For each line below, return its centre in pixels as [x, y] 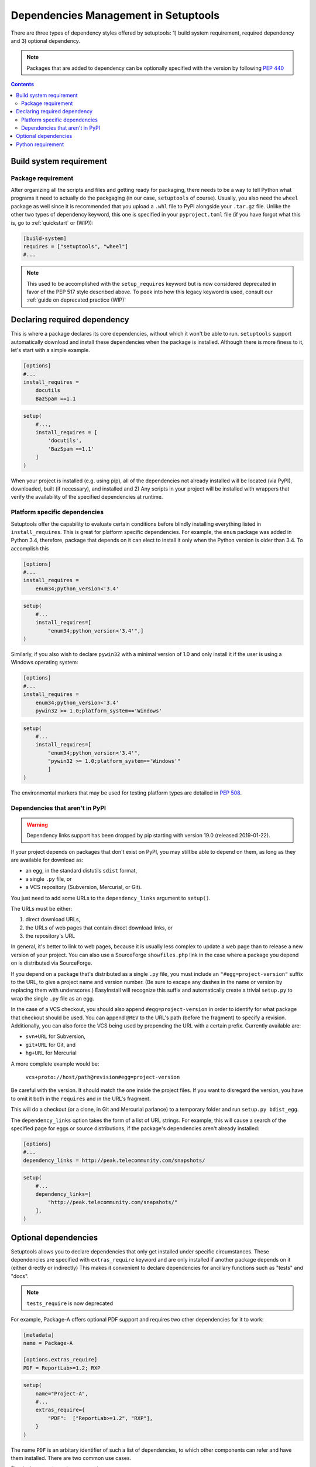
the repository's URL [50, 936]
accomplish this [30, 548]
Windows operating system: [44, 662]
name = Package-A [48, 1343]
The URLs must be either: [42, 908]
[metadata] [39, 1335]
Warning [37, 824]
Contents [23, 84]
